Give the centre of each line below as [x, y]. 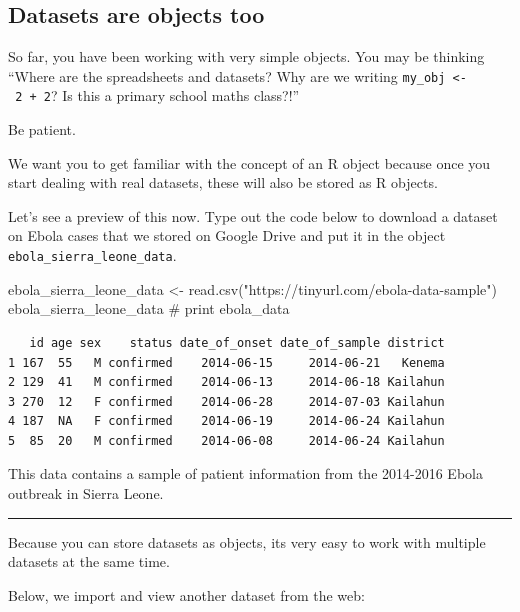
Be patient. [42, 129]
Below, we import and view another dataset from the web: [186, 594]
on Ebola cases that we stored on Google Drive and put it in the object [227, 235]
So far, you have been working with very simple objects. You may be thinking [246, 56]
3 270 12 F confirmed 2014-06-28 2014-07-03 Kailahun [226, 401]
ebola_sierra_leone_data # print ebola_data [149, 308]
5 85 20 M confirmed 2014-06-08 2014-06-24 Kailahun [226, 440]
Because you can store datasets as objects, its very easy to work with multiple [247, 541]
